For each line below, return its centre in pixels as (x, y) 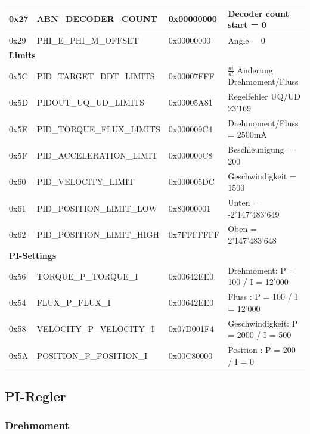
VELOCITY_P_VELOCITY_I (95, 329)
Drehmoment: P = (262, 270)
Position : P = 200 (262, 350)
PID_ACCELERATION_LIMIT (97, 155)
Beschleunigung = (261, 149)
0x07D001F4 (191, 329)
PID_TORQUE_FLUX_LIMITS (98, 128)
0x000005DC (191, 182)
